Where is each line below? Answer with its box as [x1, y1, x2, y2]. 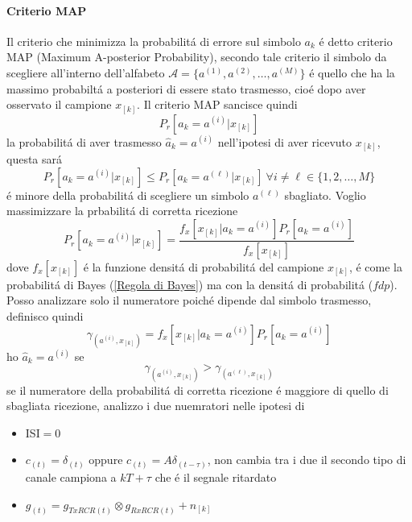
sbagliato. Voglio [284, 186, 366, 203]
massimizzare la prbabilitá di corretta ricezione [6, 202, 238, 219]
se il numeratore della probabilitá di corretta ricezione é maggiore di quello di [6, 381, 389, 398]
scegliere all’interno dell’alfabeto [6, 64, 165, 81]
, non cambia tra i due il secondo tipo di [207, 451, 406, 468]
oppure [89, 451, 123, 468]
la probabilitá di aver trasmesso [6, 133, 162, 150]
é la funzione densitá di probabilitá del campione [83, 258, 324, 275]
